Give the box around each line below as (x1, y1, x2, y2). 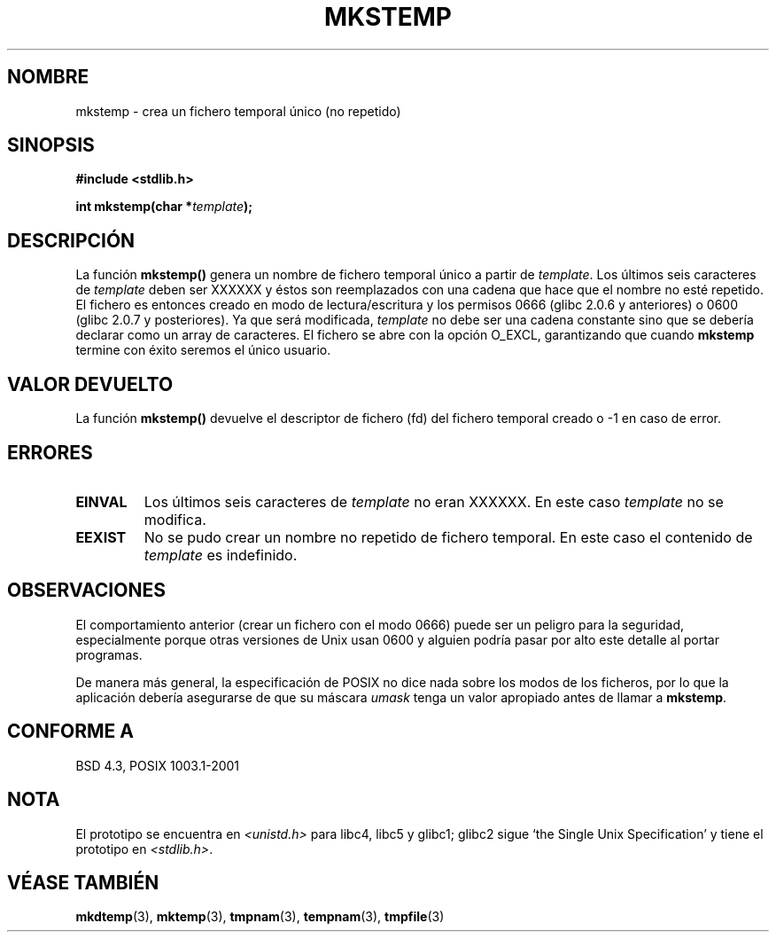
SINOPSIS (7, 134, 95, 157)
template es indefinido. (144, 545, 298, 564)
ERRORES (7, 441, 93, 464)
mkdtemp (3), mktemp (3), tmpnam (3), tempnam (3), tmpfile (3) (75, 909, 445, 925)
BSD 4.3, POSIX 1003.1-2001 (75, 757, 240, 773)
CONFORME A (7, 720, 134, 743)
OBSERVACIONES (7, 579, 166, 602)
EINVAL (75, 492, 128, 511)
